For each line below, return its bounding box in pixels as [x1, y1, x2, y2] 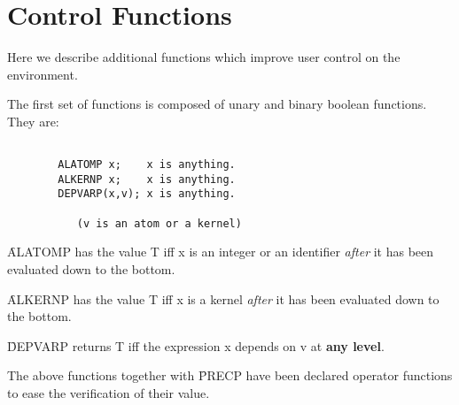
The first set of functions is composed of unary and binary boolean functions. [7, 95, 427, 113]
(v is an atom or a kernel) [76, 217, 242, 230]
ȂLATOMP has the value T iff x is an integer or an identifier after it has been [7, 242, 434, 261]
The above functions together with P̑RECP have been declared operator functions [7, 366, 453, 385]
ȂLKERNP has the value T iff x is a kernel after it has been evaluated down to [7, 289, 440, 308]
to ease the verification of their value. [7, 384, 210, 401]
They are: [7, 111, 59, 130]
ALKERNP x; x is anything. [58, 172, 236, 186]
